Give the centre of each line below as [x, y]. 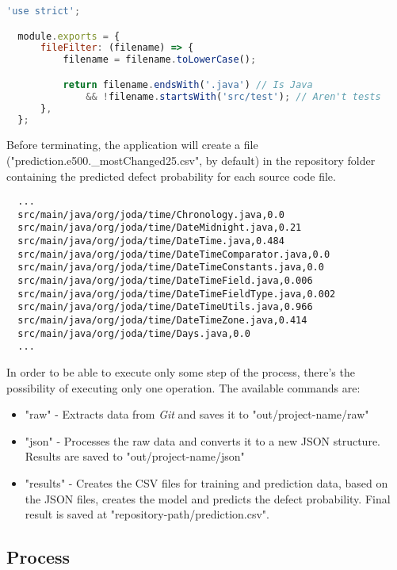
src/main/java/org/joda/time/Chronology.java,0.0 [151, 214]
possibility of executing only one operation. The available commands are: [183, 387]
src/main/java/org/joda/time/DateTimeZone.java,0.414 [162, 320]
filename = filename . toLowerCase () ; [160, 60]
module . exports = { [69, 36]
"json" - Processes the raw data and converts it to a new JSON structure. [202, 440]
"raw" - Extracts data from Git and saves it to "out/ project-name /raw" [197, 414]
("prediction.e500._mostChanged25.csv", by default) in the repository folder [191, 160]
